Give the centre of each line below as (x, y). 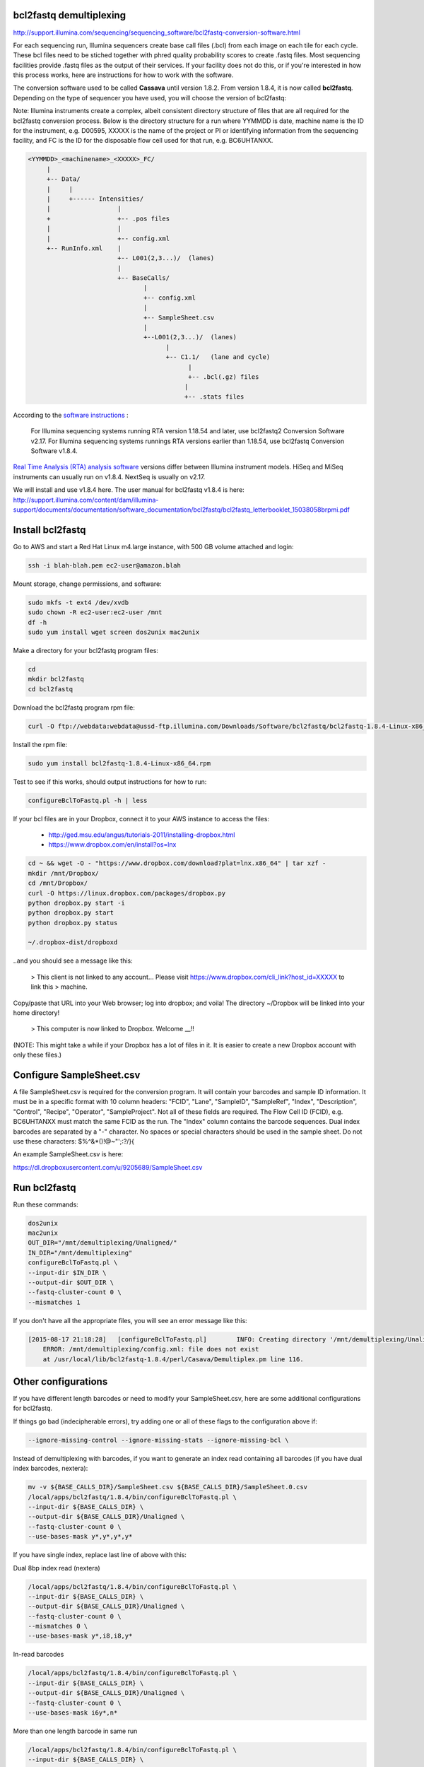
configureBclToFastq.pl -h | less (88, 800)
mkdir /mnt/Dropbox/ (63, 873)
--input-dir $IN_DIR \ (67, 1273)
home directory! (36, 1013)
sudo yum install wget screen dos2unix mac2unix (114, 632)
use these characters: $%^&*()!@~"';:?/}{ (73, 1141)
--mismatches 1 (54, 1302)
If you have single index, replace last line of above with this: (100, 1555)
